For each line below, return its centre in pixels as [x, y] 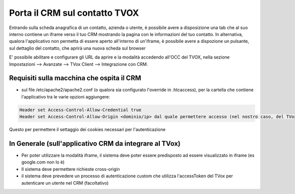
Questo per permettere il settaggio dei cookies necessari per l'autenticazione [87, 129]
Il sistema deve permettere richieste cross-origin [71, 169]
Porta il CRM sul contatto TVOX [74, 13]
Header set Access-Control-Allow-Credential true [80, 110]
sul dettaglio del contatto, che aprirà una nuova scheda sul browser [77, 48]
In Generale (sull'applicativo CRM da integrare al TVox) [95, 144]
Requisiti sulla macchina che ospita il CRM [75, 78]
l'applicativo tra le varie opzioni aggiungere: [66, 97]
